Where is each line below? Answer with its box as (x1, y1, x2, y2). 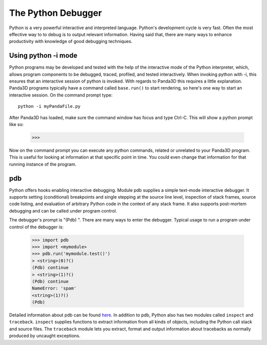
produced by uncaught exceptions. (9, 333, 81, 339)
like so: (9, 121, 24, 127)
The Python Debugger (9, 7, 102, 18)
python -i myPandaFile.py (18, 104, 81, 109)
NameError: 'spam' (32, 286, 77, 291)
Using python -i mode (9, 51, 78, 60)
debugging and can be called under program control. (9, 208, 117, 214)
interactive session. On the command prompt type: (9, 92, 113, 98)
